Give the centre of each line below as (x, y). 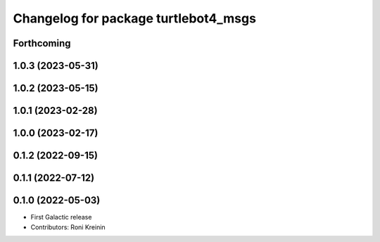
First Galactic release (61, 217)
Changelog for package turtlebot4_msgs (135, 18)
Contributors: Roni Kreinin (68, 227)
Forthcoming (42, 43)
